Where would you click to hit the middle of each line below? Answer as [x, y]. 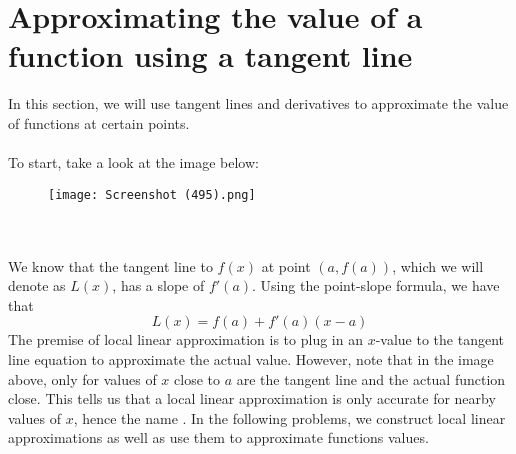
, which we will [438, 265]
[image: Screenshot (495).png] [152, 194]
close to [197, 378]
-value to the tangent [439, 339]
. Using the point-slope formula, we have [376, 285]
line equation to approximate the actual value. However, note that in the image [251, 358]
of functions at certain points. [99, 122]
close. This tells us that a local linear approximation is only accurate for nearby [252, 398]
